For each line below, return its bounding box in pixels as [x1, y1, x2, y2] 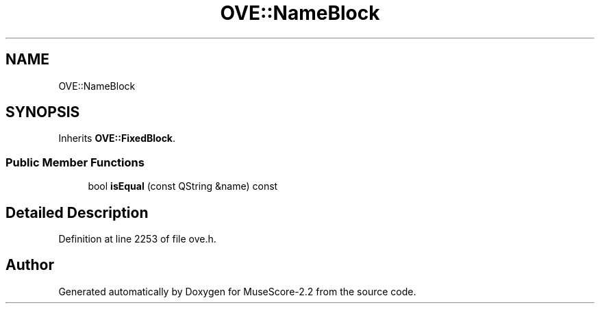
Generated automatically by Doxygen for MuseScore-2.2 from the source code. [58, 285, 416, 297]
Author [5, 256, 54, 274]
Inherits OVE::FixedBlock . [58, 132, 176, 145]
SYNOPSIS [5, 103, 80, 121]
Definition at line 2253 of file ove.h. [58, 233, 216, 245]
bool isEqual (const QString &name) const [88, 180, 278, 193]
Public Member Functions [5, 155, 145, 169]
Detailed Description [5, 203, 149, 221]
